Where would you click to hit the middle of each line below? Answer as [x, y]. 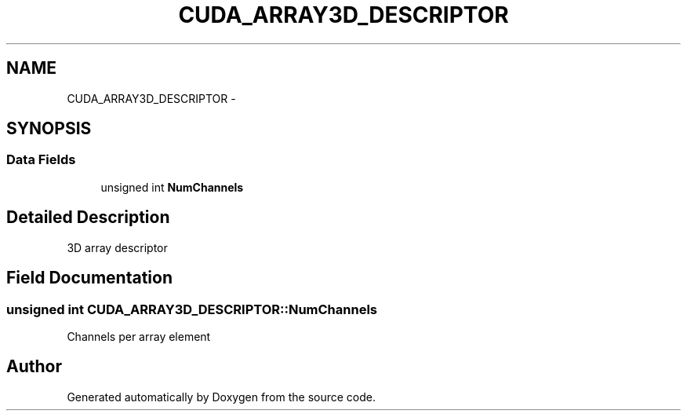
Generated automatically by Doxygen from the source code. [222, 397]
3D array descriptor [117, 247]
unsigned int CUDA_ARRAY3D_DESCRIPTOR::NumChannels [192, 309]
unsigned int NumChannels [172, 187]
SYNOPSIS [49, 129]
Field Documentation [89, 278]
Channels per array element [139, 336]
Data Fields [41, 160]
